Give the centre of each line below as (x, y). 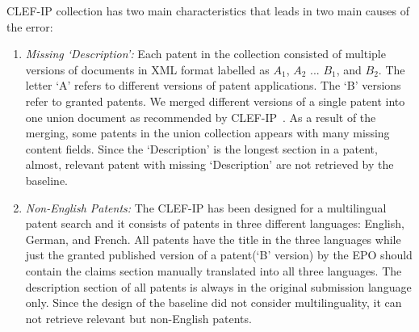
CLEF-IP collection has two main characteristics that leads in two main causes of (208, 11)
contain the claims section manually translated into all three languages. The (214, 270)
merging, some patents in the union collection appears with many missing (207, 133)
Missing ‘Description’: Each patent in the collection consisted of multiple (205, 54)
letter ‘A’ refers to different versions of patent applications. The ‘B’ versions (213, 85)
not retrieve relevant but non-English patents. (138, 318)
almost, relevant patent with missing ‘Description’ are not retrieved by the (209, 164)
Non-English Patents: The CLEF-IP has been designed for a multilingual (206, 207)
